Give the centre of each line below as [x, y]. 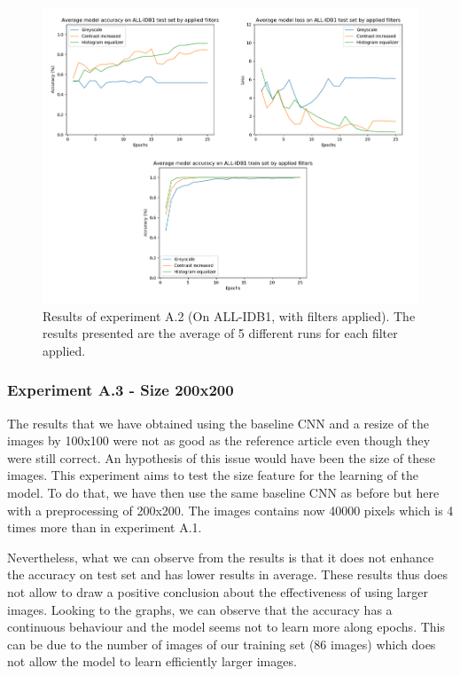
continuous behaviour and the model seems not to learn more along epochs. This [226, 627]
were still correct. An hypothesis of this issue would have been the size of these [221, 457]
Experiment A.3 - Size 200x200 [121, 390]
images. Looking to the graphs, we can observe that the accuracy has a [200, 609]
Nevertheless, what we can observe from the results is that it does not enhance [221, 557]
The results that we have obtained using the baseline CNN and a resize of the [218, 423]
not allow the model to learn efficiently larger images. [152, 661]
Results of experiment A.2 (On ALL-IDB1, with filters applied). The [229, 315]
